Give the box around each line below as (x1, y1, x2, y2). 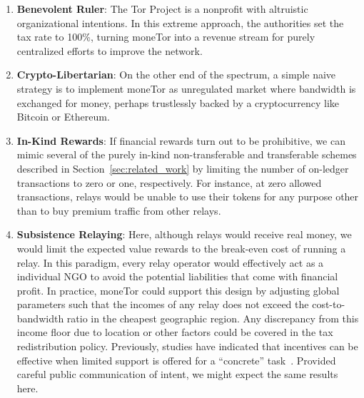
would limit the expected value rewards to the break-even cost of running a (16, 240, 346, 255)
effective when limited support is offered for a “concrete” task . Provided (16, 352, 336, 367)
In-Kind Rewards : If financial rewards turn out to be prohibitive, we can (16, 133, 345, 148)
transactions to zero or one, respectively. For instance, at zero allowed (16, 175, 322, 190)
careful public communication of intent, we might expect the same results (16, 367, 338, 382)
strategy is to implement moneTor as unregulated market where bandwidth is (16, 81, 356, 96)
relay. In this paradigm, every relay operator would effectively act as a (16, 255, 324, 270)
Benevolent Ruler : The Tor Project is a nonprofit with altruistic (16, 1, 308, 16)
